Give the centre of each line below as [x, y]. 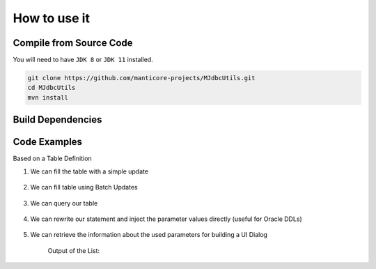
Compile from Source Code [73, 43]
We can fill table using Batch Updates [84, 187]
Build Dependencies [57, 120]
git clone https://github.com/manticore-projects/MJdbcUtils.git [141, 78]
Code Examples [48, 142]
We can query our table [64, 203]
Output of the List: [74, 250]
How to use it [52, 18]
